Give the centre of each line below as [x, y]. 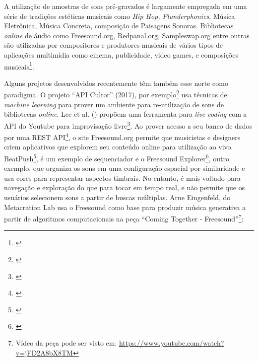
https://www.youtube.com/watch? [172, 342]
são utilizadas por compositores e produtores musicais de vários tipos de [114, 45]
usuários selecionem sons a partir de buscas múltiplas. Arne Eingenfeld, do [117, 197]
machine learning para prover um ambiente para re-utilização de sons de [114, 104]
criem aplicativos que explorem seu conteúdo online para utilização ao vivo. [119, 147]
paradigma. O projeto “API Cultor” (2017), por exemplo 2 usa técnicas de [116, 94]
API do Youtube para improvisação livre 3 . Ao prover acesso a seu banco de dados [128, 125]
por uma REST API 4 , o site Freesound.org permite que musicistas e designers [122, 136]
